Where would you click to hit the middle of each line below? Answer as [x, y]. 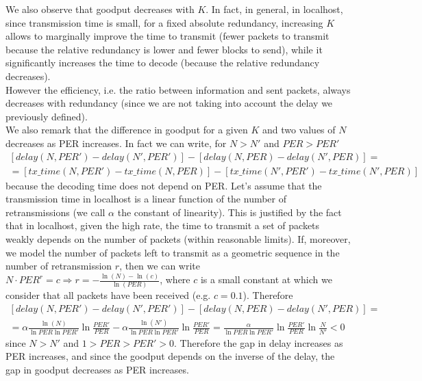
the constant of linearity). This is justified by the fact [229, 212]
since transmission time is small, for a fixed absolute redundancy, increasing [164, 22]
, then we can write [160, 266]
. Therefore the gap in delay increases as [259, 342]
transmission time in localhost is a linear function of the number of [146, 199]
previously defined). [47, 116]
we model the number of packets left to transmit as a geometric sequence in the [173, 252]
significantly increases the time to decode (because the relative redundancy [163, 63]
